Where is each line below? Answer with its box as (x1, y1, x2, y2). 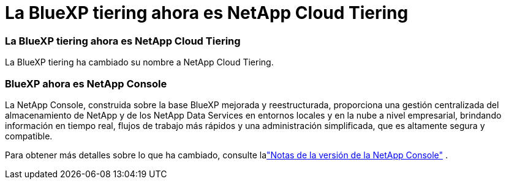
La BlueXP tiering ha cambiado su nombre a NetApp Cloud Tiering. (5, 57, 274, 68)
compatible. (5, 130, 53, 141)
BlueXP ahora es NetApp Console (5, 77, 167, 90)
